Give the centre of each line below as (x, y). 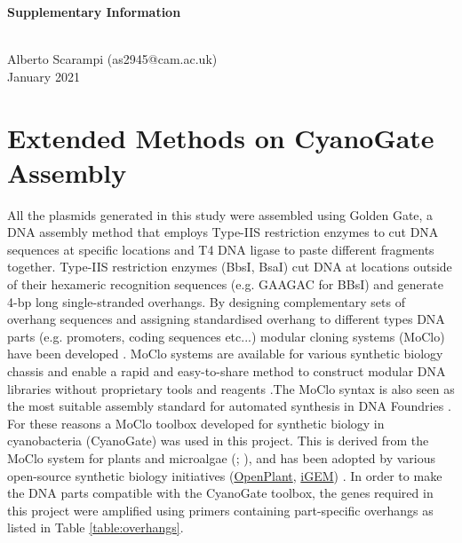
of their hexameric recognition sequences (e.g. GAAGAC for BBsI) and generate (225, 284)
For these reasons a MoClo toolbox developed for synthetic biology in (196, 423)
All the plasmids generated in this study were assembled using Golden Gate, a (220, 214)
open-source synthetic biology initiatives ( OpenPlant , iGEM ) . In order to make (225, 475)
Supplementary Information (94, 12)
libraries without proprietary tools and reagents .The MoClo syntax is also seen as (231, 388)
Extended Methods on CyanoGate (221, 137)
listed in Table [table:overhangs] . (96, 527)
